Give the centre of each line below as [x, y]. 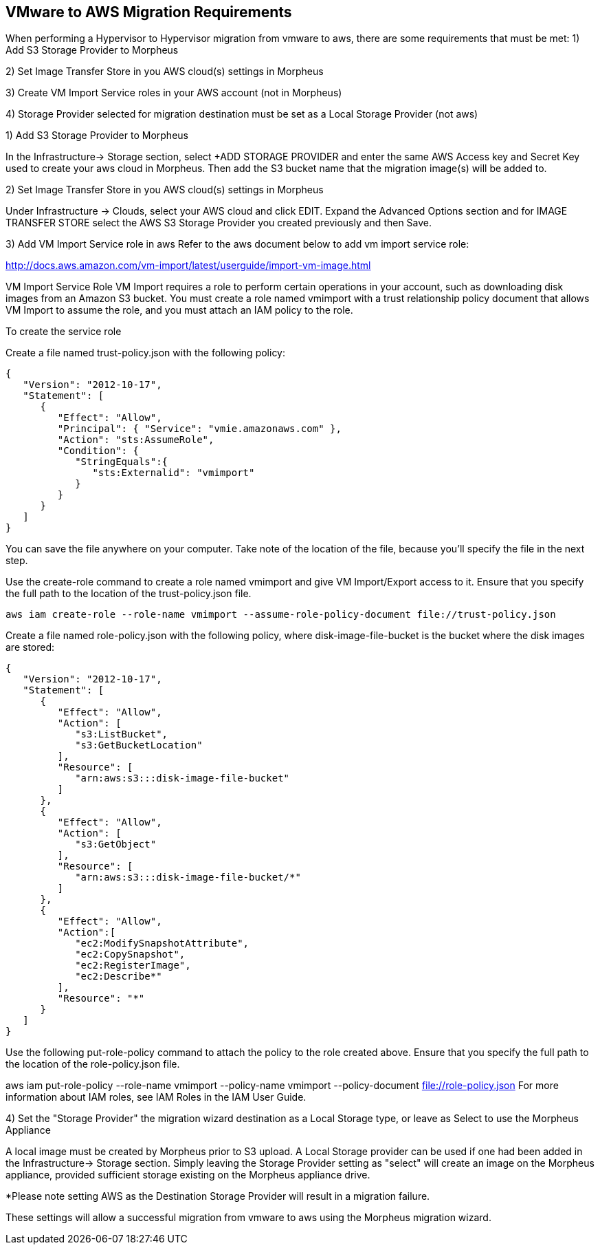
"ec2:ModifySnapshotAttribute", [162, 944]
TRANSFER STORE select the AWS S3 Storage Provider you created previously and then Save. [219, 223]
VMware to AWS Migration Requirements [149, 12]
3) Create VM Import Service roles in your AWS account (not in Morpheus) [174, 93]
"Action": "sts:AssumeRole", [136, 440]
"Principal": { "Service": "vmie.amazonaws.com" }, [199, 429]
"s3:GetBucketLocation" [139, 745]
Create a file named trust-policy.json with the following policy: [146, 353]
